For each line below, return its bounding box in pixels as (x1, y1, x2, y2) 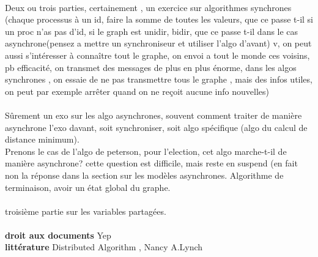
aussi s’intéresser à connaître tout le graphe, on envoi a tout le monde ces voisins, (5, 48, 310, 61)
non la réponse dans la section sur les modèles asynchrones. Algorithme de (5, 168, 284, 181)
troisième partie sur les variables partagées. (5, 204, 166, 217)
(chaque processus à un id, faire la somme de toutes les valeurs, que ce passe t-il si (5, 13, 314, 26)
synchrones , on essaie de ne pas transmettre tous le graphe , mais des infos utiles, (5, 73, 312, 86)
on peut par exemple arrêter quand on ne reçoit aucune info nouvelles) (5, 84, 269, 97)
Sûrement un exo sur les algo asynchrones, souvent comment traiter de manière (5, 108, 302, 121)
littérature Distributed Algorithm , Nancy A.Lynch (5, 240, 203, 253)
